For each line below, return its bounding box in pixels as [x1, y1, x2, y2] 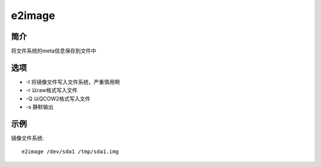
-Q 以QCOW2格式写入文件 [26, 95, 91, 102]
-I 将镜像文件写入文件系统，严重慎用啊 [26, 78, 120, 86]
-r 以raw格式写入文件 [26, 87, 78, 94]
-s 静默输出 [26, 103, 53, 111]
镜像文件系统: [11, 134, 45, 142]
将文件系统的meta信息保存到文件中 [11, 48, 96, 55]
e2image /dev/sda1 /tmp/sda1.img [21, 149, 119, 155]
